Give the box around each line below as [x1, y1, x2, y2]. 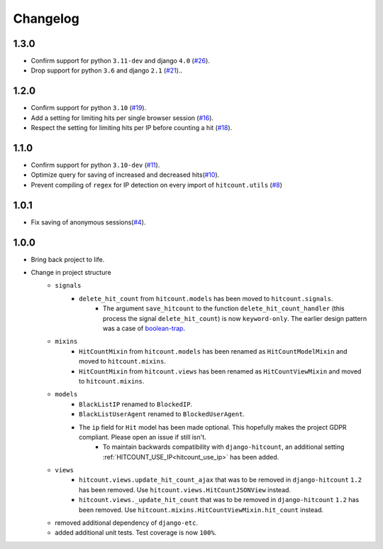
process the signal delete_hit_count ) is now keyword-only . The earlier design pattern [103, 314, 367, 322]
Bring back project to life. [30, 255, 105, 263]
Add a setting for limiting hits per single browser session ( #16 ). [30, 114, 214, 122]
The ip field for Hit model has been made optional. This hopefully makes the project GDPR [79, 423, 347, 431]
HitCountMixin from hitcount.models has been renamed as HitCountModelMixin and [79, 347, 348, 355]
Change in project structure [30, 268, 111, 277]
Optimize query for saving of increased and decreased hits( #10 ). [30, 170, 220, 179]
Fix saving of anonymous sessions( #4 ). [30, 217, 146, 227]
